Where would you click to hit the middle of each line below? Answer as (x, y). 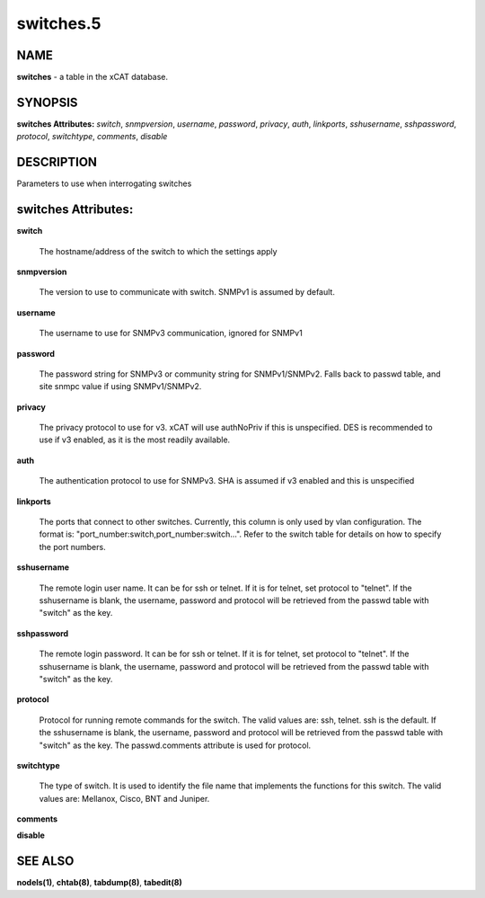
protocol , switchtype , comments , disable (92, 137)
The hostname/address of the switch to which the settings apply (158, 251)
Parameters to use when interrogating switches (104, 183)
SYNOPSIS (47, 102)
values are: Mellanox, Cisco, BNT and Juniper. (124, 798)
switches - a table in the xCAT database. (93, 77)
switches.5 (59, 23)
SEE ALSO (45, 862)
